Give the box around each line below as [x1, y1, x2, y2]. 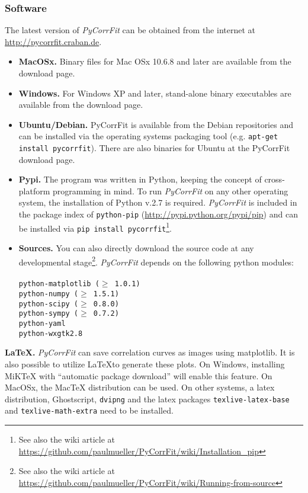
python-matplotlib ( [18, 280, 100, 289]
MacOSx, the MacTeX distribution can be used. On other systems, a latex [5, 381, 275, 393]
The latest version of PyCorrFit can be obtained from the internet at [5, 24, 255, 36]
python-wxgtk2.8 [18, 329, 83, 338]
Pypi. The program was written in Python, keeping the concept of [18, 173, 262, 185]
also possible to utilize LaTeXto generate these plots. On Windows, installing [5, 358, 285, 370]
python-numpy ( [18, 290, 79, 299]
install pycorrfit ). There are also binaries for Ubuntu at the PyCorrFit [18, 142, 290, 154]
